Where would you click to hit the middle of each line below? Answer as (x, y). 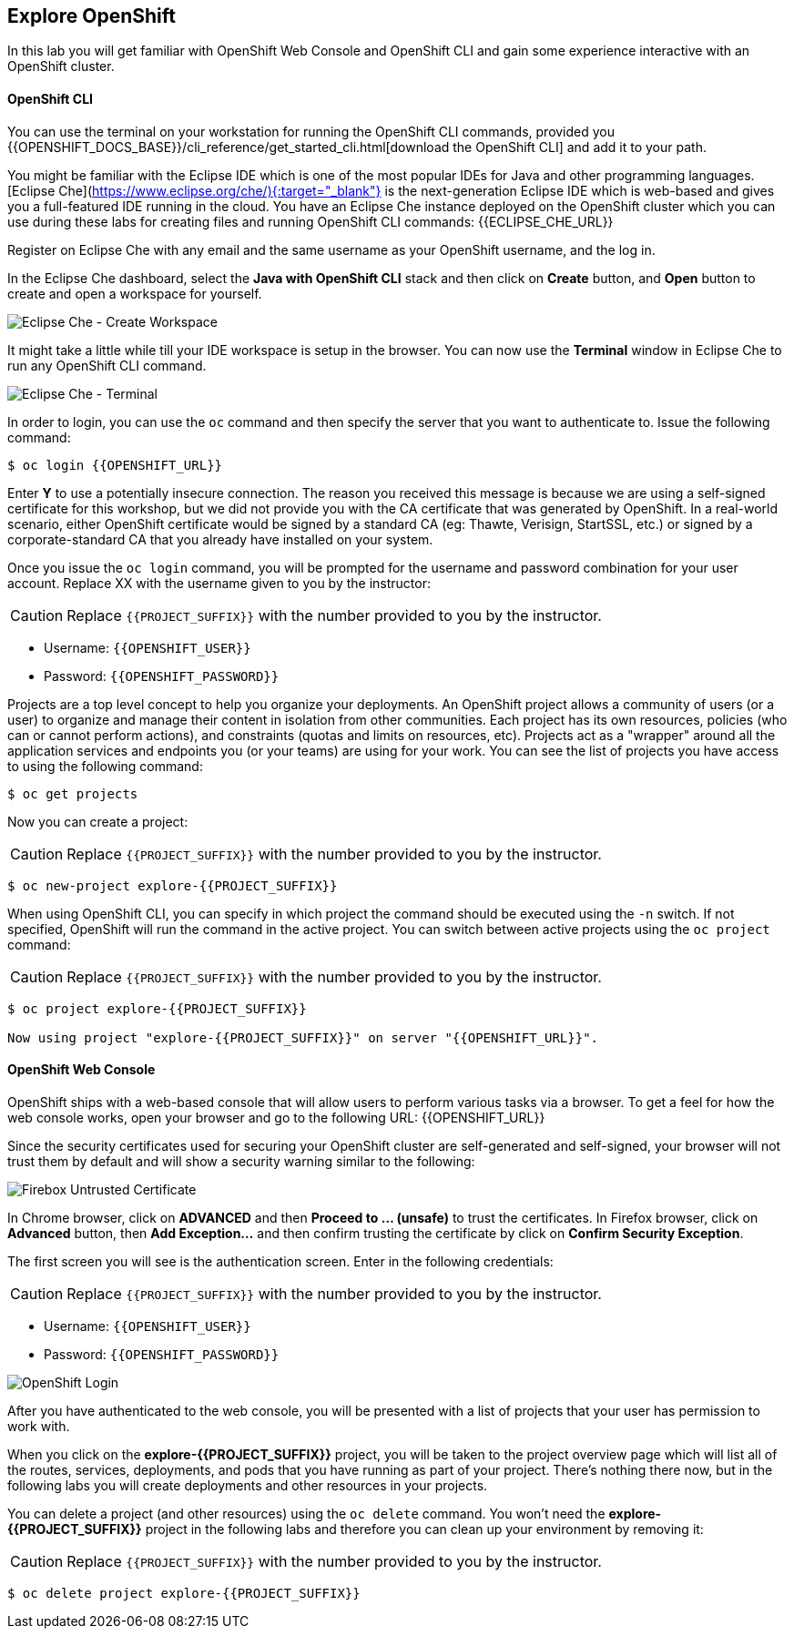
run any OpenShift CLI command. (107, 365)
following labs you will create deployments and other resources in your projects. (248, 1485)
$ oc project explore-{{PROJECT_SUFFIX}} (157, 1008)
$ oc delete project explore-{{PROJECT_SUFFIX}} (184, 1593)
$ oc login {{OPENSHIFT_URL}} (115, 465)
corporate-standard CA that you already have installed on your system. (220, 539)
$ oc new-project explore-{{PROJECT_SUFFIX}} (173, 885)
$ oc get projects (73, 793)
